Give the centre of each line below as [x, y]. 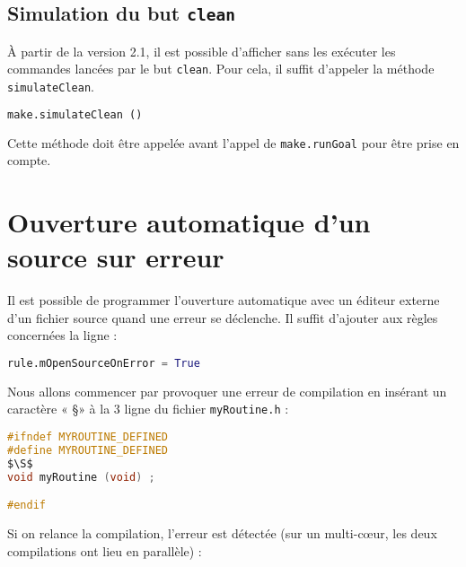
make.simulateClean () [75, 114]
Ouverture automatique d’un [189, 222]
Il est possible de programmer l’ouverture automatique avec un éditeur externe [224, 300]
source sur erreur [116, 257]
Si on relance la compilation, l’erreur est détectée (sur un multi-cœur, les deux [222, 533]
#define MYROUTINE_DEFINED [88, 450]
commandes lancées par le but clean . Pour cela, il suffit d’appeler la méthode [221, 69]
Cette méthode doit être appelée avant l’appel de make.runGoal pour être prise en [233, 142]
